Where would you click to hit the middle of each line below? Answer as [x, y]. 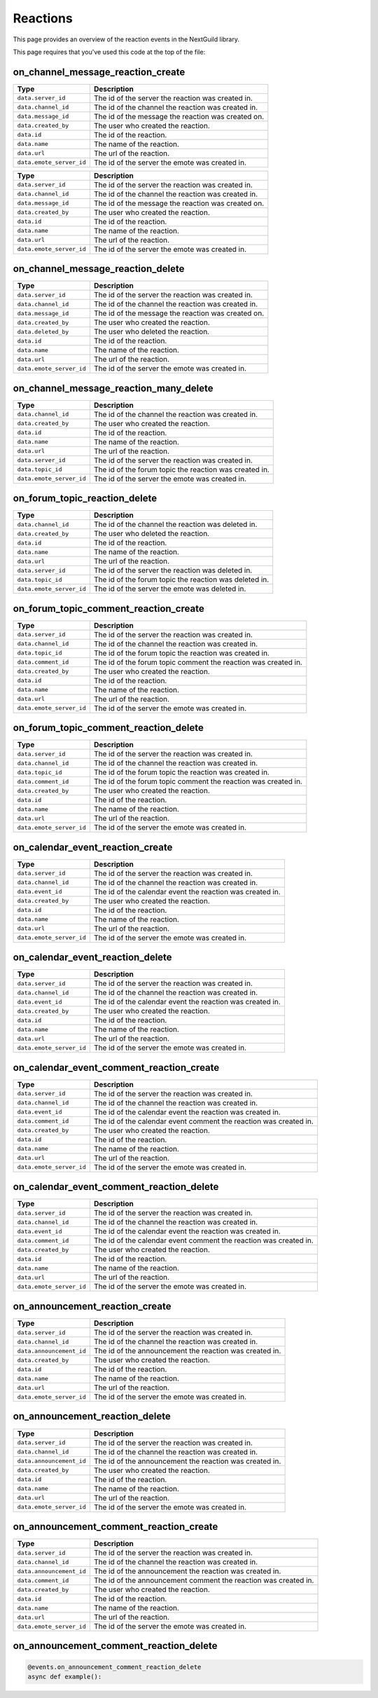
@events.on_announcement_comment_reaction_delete [114, 1667]
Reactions [43, 18]
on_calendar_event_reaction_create [93, 847]
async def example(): [65, 1677]
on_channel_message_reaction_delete [99, 269]
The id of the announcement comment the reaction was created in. [204, 1580]
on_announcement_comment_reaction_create [115, 1527]
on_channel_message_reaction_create [99, 72]
